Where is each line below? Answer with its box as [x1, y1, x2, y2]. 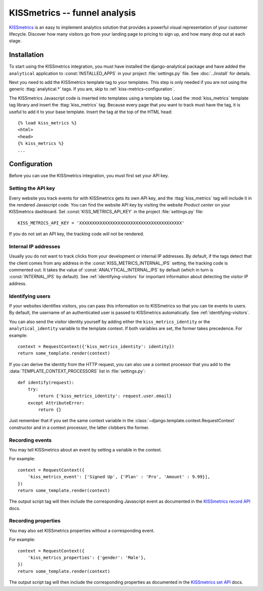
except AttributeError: [27, 400, 85, 406]
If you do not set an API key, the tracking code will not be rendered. [9, 231, 145, 237]
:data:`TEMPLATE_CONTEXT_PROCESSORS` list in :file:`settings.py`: [9, 368, 146, 374]
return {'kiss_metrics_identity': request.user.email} [38, 393, 172, 399]
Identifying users [9, 293, 51, 300]
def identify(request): [18, 380, 75, 385]
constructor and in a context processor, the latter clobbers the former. [9, 425, 150, 430]
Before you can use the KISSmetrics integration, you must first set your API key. [9, 173, 169, 179]
